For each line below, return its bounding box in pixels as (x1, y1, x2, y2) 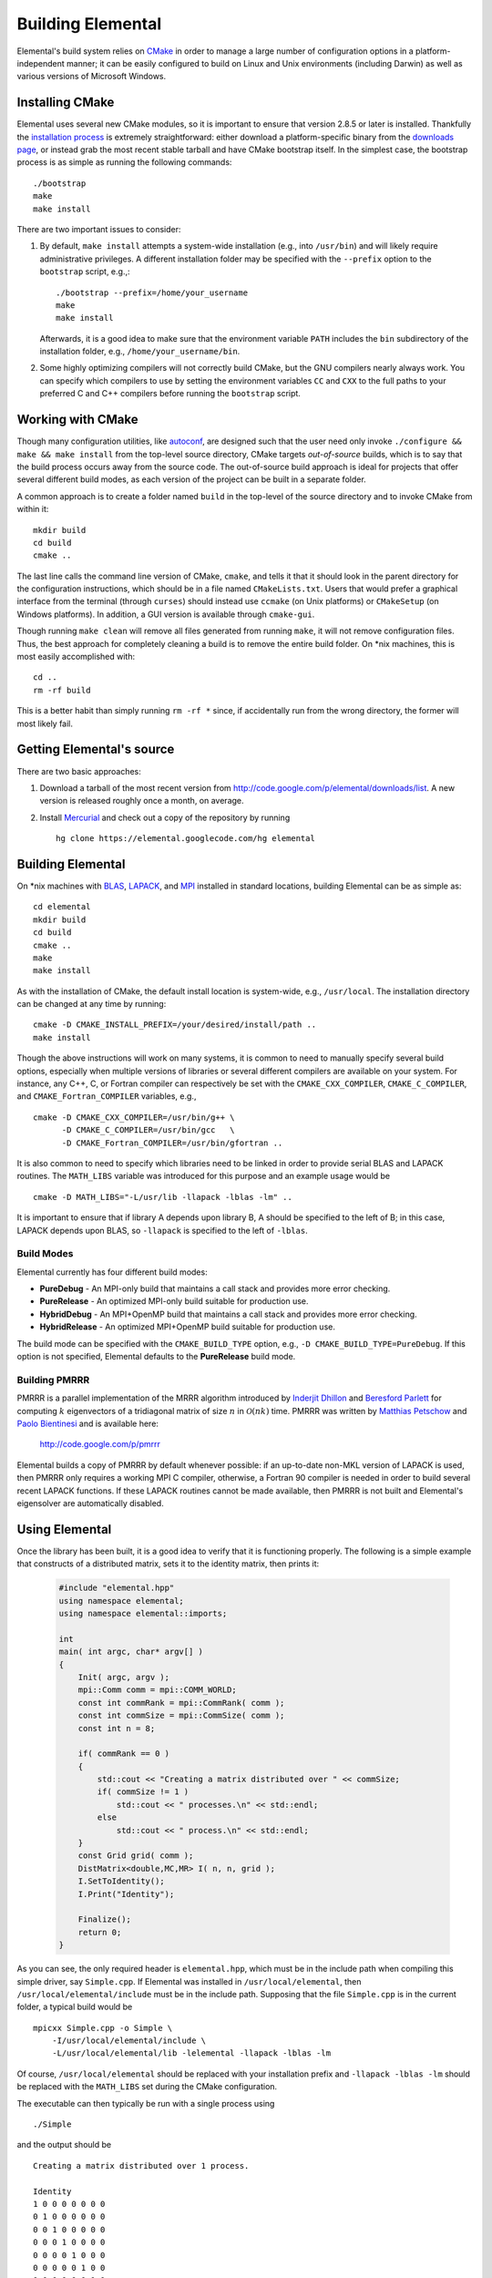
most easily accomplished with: (16, 652, 136, 662)
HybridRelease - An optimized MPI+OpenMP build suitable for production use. (39, 1321, 336, 1332)
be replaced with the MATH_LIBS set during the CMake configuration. (16, 2081, 278, 2092)
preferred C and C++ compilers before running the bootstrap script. (39, 388, 301, 399)
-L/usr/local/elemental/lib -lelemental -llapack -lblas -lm (51, 2048, 332, 2058)
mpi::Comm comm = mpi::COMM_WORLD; (77, 1685, 237, 1695)
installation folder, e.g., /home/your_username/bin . (39, 346, 241, 357)
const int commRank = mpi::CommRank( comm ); (77, 1698, 285, 1708)
